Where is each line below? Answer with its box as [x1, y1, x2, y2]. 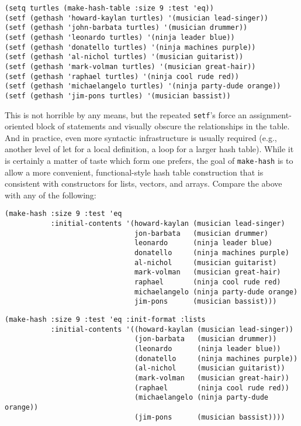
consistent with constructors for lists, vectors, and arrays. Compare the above [5, 177, 282, 190]
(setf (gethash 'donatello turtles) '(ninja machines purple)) [5, 43, 256, 51]
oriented [5, 120, 34, 132]
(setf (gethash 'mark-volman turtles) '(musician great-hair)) [5, 62, 256, 71]
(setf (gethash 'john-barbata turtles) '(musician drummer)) [5, 23, 248, 32]
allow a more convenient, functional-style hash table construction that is [5, 166, 264, 178]
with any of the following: [5, 188, 96, 201]
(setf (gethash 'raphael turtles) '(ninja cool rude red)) [5, 72, 239, 81]
